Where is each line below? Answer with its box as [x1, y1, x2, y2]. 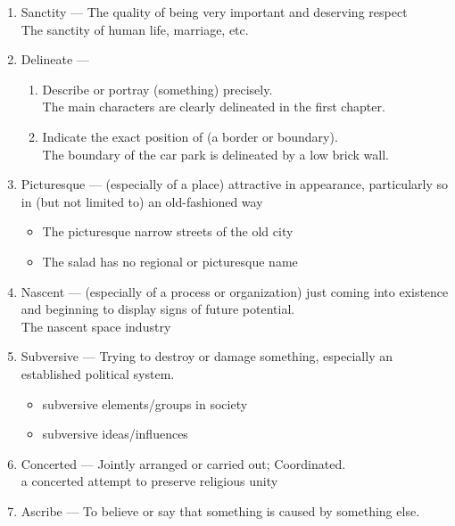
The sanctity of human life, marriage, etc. [21, 20, 249, 38]
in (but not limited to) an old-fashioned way [21, 192, 263, 210]
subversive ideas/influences [42, 424, 188, 443]
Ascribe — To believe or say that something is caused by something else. [21, 501, 420, 520]
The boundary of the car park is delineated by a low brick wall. [42, 144, 389, 163]
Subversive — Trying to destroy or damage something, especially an [21, 347, 393, 366]
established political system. [21, 364, 175, 382]
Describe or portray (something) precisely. [42, 79, 273, 98]
